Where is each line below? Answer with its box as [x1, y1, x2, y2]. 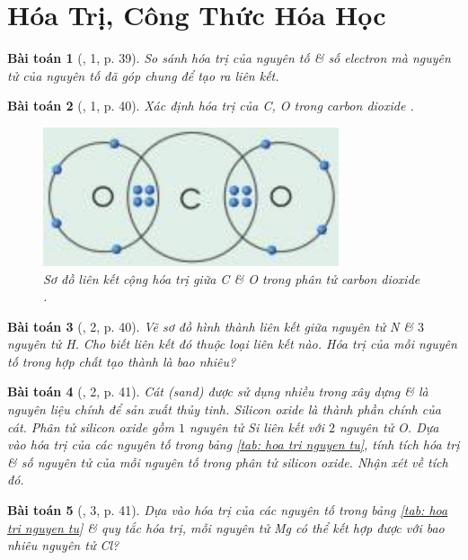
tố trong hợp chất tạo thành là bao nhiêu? [7, 351, 236, 370]
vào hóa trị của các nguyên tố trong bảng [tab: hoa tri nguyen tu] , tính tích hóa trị [7, 435, 460, 454]
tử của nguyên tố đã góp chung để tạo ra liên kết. [7, 66, 279, 84]
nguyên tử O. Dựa [339, 417, 439, 436]
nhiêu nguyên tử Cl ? [7, 536, 119, 555]
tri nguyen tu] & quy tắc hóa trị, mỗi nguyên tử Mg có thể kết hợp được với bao [7, 518, 445, 537]
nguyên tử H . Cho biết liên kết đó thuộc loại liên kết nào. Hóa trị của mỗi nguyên [7, 334, 457, 353]
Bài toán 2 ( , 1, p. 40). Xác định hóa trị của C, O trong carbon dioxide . [7, 96, 414, 115]
